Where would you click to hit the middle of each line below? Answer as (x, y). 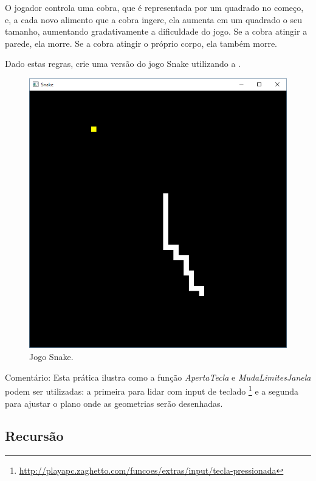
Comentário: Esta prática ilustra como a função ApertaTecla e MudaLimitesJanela (158, 377)
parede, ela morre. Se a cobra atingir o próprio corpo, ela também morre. (141, 43)
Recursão (34, 436)
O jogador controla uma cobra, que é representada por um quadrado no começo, (154, 7)
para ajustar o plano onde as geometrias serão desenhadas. (114, 403)
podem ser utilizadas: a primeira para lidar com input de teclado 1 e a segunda (152, 390)
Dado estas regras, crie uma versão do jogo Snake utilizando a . (123, 64)
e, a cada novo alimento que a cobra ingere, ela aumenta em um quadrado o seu (153, 19)
